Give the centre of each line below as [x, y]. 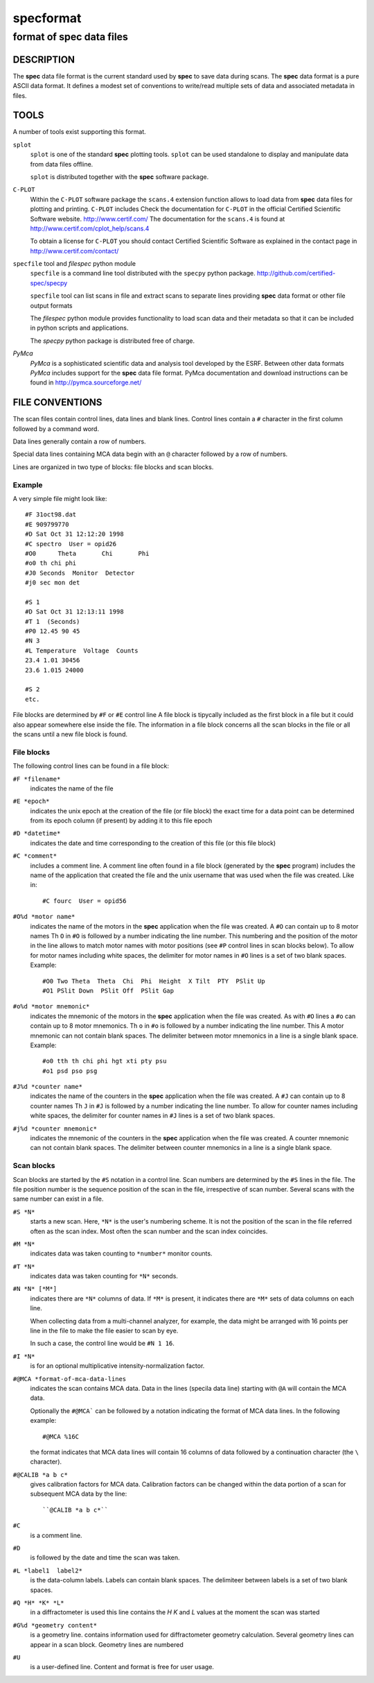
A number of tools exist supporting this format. [80, 132]
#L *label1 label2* [48, 1571]
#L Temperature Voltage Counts [82, 650]
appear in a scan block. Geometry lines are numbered [107, 1644]
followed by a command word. [56, 429]
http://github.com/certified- [296, 273]
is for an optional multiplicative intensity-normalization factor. [117, 1366]
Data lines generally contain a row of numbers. [79, 441]
